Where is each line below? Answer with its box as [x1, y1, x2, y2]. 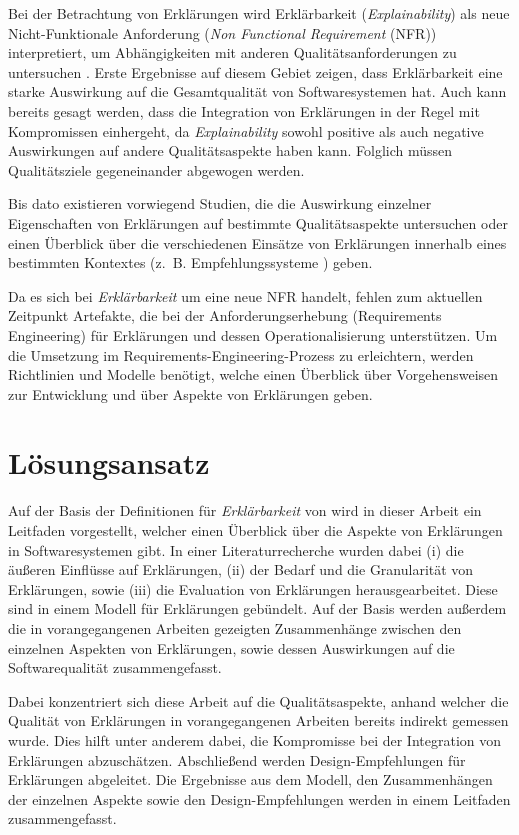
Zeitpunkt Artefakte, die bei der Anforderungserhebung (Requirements [8, 305, 442, 326]
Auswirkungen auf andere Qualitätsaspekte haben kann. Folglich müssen [8, 140, 453, 161]
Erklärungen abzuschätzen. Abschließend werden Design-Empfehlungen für [8, 749, 466, 770]
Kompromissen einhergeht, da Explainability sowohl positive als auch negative [8, 120, 484, 141]
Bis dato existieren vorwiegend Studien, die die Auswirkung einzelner [8, 193, 432, 214]
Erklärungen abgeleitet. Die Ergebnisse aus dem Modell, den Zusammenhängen [8, 769, 493, 790]
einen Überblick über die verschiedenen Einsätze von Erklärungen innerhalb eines [8, 232, 507, 253]
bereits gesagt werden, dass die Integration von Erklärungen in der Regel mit [8, 100, 480, 121]
